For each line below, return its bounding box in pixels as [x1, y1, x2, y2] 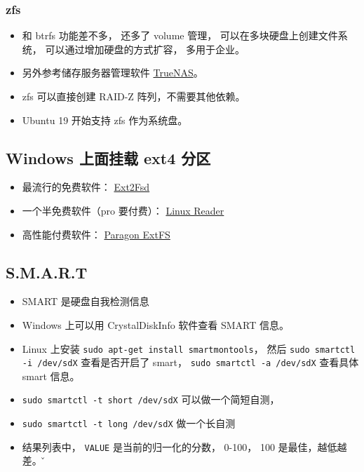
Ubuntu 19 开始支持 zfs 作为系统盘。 [22, 112, 188, 127]
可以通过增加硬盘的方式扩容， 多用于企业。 [45, 41, 245, 56]
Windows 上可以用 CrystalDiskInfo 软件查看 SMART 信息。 [22, 317, 290, 332]
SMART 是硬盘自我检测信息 [22, 294, 149, 309]
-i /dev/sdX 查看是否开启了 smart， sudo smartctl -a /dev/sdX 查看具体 [22, 355, 359, 370]
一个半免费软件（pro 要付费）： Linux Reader [22, 203, 224, 217]
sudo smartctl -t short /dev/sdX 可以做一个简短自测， [22, 392, 280, 407]
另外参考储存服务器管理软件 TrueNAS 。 [22, 65, 203, 80]
